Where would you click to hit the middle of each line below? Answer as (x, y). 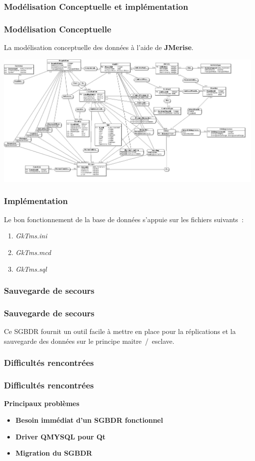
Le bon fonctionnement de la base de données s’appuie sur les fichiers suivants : (124, 219)
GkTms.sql (31, 269)
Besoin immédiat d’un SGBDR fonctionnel (89, 420)
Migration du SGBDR (54, 453)
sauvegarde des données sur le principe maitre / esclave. (89, 341)
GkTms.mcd (33, 252)
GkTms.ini (31, 236)
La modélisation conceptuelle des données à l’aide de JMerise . (99, 47)
